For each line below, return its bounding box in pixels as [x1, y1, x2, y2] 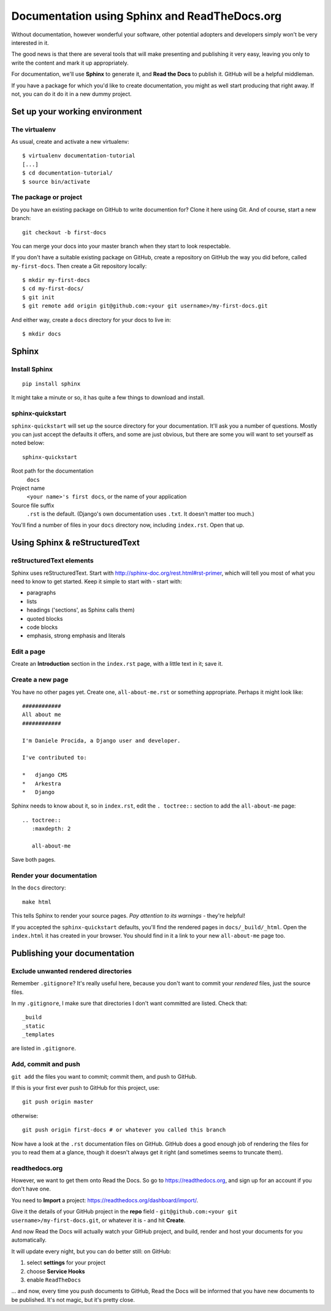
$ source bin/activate [22, 178, 91, 185]
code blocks [26, 623, 58, 631]
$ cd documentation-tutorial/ [22, 170, 113, 176]
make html [22, 898, 51, 905]
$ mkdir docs [22, 331, 61, 337]
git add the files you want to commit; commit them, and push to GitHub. [11, 1073, 197, 1080]
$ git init [22, 294, 55, 301]
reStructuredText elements [11, 556, 94, 565]
